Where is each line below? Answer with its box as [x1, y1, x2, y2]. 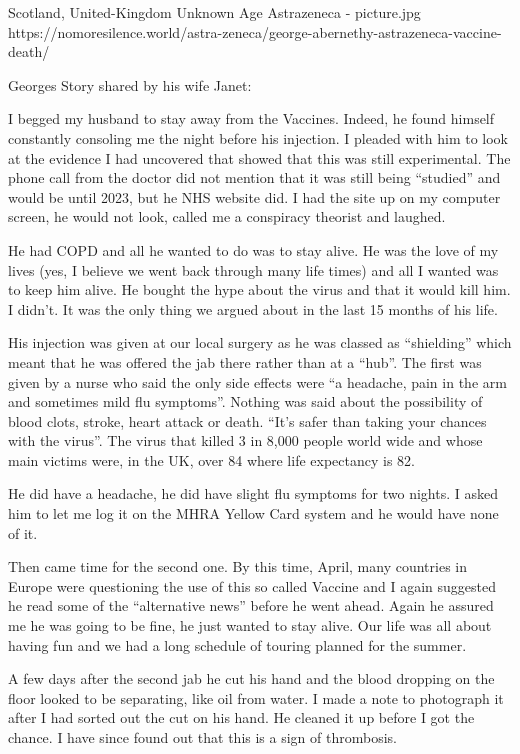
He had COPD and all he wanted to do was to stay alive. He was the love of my [8, 239, 499, 260]
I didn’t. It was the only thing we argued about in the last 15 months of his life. [8, 298, 498, 319]
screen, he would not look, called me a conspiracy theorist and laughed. [8, 206, 446, 227]
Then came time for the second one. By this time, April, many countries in [8, 556, 468, 577]
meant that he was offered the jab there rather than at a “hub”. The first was [8, 351, 482, 372]
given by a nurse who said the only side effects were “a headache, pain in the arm [8, 371, 507, 392]
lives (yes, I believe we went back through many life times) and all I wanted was [8, 259, 499, 280]
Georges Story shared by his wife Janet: [8, 74, 252, 95]
